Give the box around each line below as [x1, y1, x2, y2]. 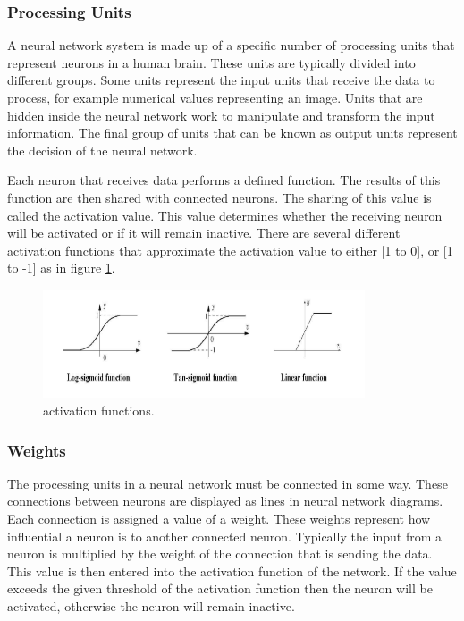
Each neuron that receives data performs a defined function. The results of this [7, 171, 441, 189]
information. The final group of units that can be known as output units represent [7, 123, 458, 142]
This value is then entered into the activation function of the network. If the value [7, 561, 457, 580]
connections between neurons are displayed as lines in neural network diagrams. [7, 491, 443, 510]
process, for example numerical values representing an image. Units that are [7, 88, 423, 106]
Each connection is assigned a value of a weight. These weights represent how [7, 509, 431, 527]
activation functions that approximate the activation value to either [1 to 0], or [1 [7, 240, 453, 259]
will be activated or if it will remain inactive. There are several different [7, 223, 401, 242]
